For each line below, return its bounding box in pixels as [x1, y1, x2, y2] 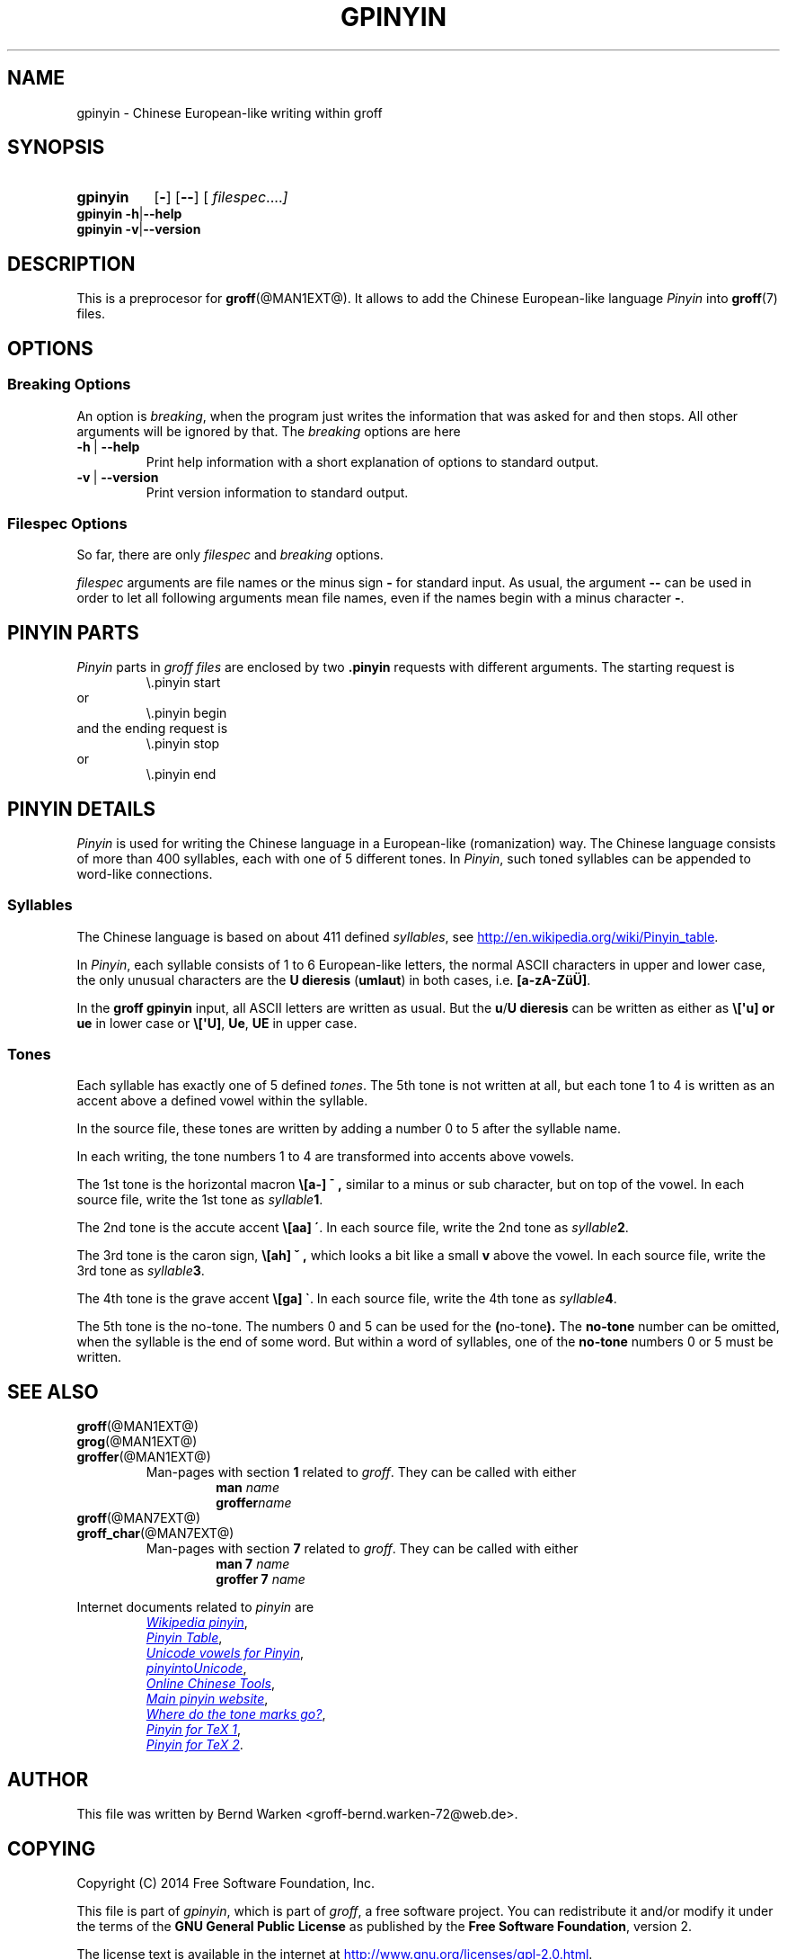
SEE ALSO [7, 1380, 99, 1403]
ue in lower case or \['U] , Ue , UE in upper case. [76, 1015, 358, 1031]
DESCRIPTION [7, 252, 136, 275]
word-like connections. [76, 865, 213, 881]
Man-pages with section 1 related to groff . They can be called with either [146, 1464, 577, 1480]
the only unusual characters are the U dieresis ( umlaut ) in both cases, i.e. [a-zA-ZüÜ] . [76, 971, 591, 988]
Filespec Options [7, 514, 128, 532]
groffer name [216, 1495, 292, 1511]
